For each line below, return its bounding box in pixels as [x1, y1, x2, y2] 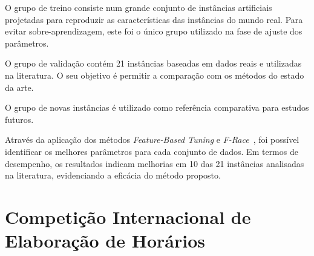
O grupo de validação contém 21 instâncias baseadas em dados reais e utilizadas [5, 57, 302, 70]
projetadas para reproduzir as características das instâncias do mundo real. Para [5, 13, 303, 25]
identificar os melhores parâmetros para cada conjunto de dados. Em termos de [5, 145, 298, 157]
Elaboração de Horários [5, 228, 205, 253]
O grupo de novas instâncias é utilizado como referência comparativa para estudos [5, 101, 309, 114]
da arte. [5, 80, 34, 93]
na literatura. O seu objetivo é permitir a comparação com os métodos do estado [5, 68, 304, 81]
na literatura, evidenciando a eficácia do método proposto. [5, 169, 221, 182]
